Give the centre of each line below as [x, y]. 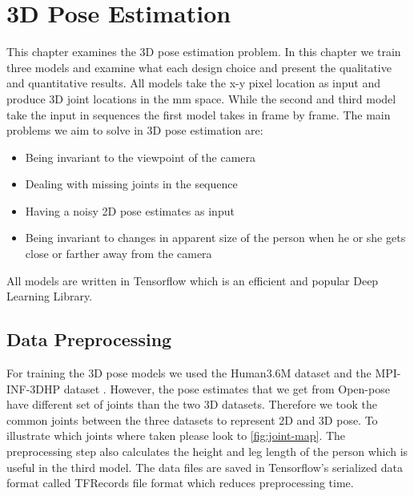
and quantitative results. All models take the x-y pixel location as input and [194, 83]
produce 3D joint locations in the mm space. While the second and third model [201, 98]
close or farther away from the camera [119, 254]
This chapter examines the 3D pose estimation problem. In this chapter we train [204, 52]
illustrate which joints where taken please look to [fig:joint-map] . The [176, 436]
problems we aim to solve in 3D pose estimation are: [135, 130]
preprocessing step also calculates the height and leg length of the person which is [207, 452]
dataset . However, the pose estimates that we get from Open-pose [227, 388]
